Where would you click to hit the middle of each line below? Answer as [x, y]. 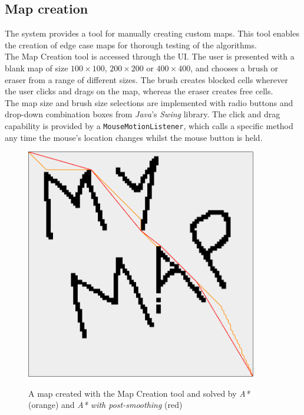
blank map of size [37, 67]
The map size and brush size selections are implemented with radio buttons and [149, 102]
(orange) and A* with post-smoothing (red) [105, 405]
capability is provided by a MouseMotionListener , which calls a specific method [149, 125]
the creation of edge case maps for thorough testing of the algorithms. [131, 45]
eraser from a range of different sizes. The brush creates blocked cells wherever [146, 79]
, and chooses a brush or [234, 67]
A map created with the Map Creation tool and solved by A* [139, 393]
